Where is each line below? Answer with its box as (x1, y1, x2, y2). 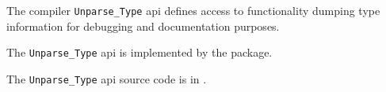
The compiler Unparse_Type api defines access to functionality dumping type (6, 2, 380, 18)
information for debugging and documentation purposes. (6, 17, 280, 34)
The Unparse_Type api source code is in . (6, 70, 207, 86)
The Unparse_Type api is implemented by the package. (6, 44, 273, 61)
